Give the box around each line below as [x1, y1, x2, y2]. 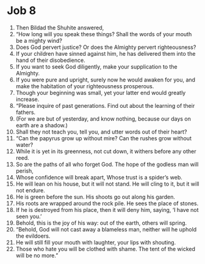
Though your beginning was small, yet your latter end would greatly [15, 89, 186, 96]
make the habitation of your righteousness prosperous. [15, 82, 154, 89]
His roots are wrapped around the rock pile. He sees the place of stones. [15, 200, 199, 207]
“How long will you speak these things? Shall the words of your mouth [15, 30, 192, 37]
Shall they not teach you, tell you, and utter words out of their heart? [15, 128, 187, 135]
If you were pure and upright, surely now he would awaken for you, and [15, 76, 196, 83]
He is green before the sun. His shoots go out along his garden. [15, 193, 176, 200]
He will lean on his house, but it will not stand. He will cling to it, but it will [15, 180, 200, 187]
